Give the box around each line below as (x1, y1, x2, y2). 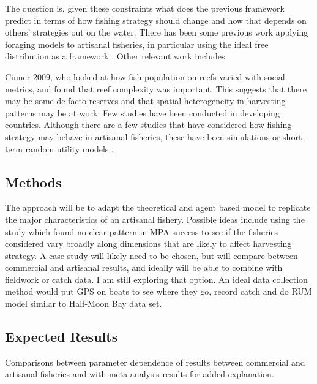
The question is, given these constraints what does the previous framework (5, 2, 285, 14)
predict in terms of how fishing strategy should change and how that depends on (5, 13, 307, 26)
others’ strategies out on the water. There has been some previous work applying (5, 26, 308, 39)
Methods (5, 172, 62, 191)
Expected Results (5, 327, 118, 346)
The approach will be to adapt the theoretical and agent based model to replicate (5, 201, 311, 214)
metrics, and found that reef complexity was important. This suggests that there (5, 82, 307, 95)
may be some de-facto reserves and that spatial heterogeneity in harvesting (5, 94, 286, 107)
